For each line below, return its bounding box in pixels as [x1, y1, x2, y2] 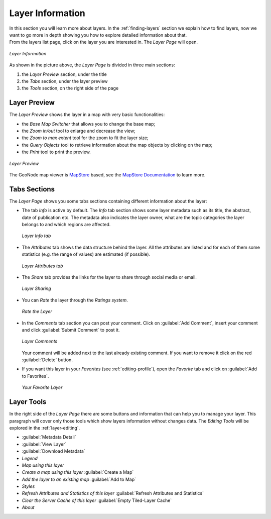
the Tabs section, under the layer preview [22, 78, 108, 84]
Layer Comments [22, 338, 58, 344]
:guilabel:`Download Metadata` [22, 448, 85, 454]
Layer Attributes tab [22, 263, 63, 269]
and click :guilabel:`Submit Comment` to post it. [22, 327, 120, 333]
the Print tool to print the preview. [22, 149, 91, 155]
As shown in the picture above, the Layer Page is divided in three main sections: [9, 62, 175, 68]
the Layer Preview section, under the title [22, 71, 107, 77]
